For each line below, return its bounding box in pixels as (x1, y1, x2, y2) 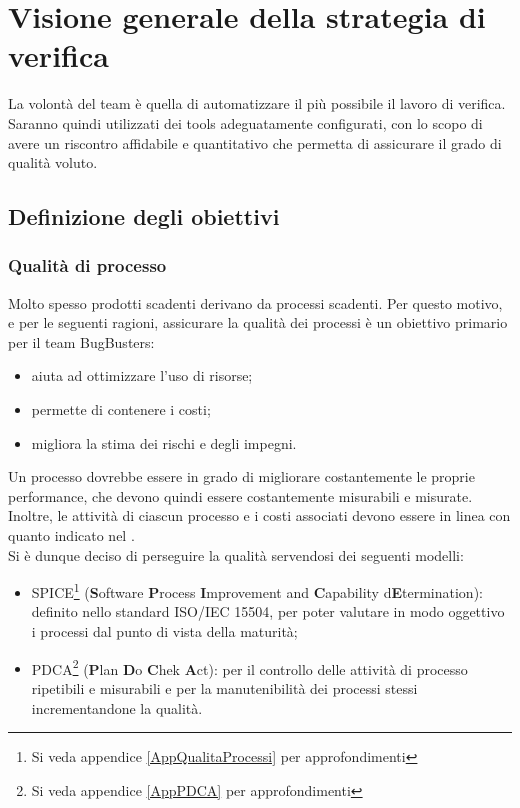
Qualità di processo (8, 253, 167, 278)
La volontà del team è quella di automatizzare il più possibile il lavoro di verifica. (8, 93, 506, 114)
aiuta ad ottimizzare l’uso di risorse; (31, 365, 253, 386)
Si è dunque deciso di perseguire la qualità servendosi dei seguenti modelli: (8, 544, 464, 565)
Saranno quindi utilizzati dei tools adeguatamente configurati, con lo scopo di (8, 112, 483, 133)
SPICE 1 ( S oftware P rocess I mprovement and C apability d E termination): (31, 579, 483, 602)
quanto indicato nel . (8, 525, 135, 546)
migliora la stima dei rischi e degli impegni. (31, 432, 297, 453)
